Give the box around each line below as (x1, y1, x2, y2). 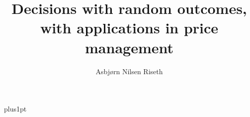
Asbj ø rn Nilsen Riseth (95, 66, 163, 76)
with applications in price (40, 17, 219, 38)
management (85, 37, 173, 57)
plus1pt (4, 104, 27, 114)
